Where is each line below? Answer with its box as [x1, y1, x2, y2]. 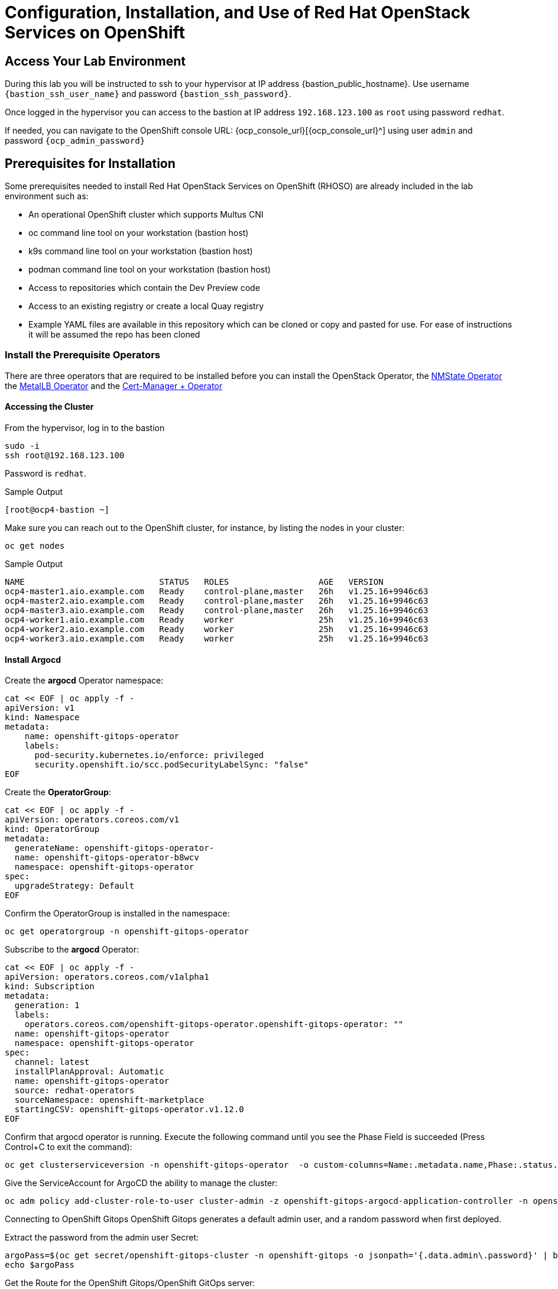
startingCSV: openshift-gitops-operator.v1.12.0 [14, 1105, 244, 1115]
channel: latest [14, 1057, 90, 1067]
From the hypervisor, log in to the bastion [5, 422, 165, 433]
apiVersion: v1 [5, 703, 75, 713]
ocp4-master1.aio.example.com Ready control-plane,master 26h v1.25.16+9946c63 [5, 586, 429, 596]
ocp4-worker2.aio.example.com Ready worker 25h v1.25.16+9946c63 [5, 624, 429, 634]
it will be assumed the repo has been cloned [28, 329, 200, 340]
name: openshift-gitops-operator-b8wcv [14, 853, 199, 863]
